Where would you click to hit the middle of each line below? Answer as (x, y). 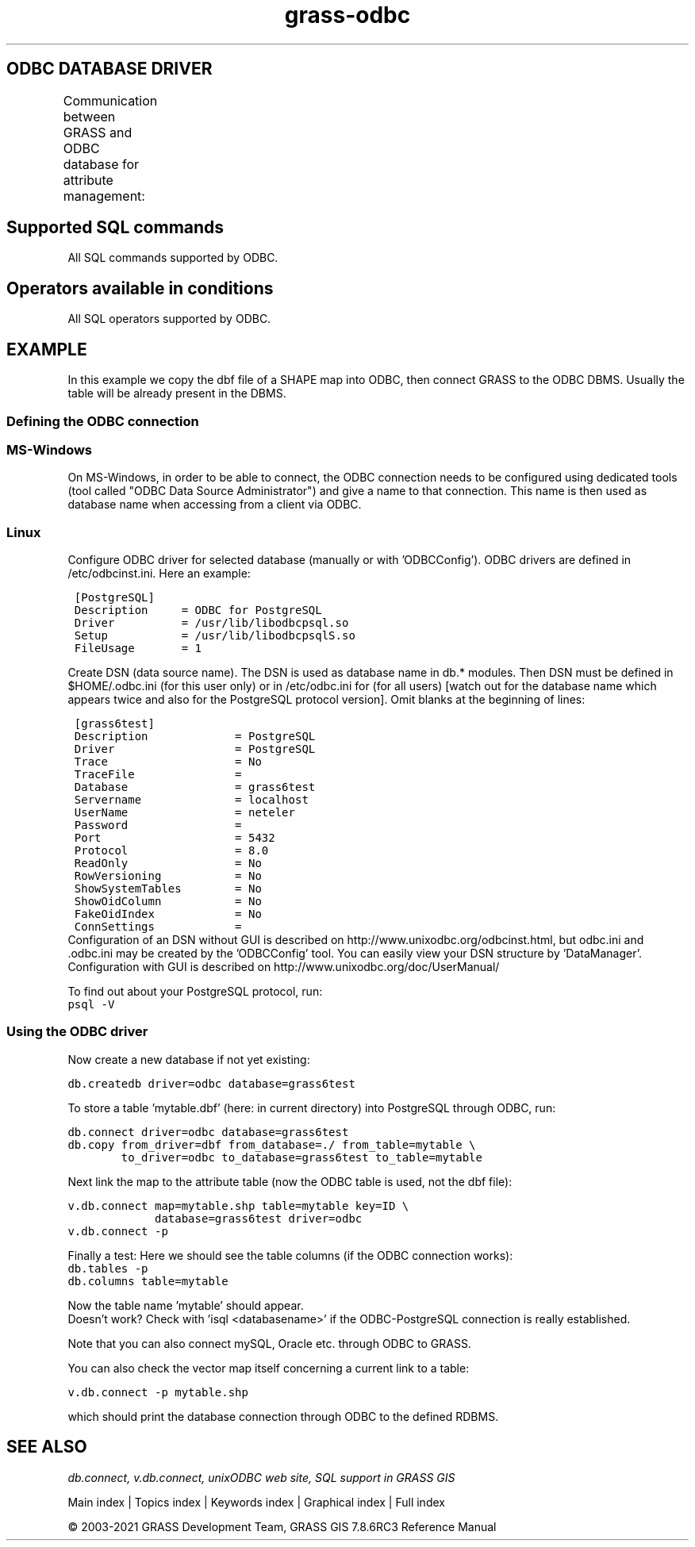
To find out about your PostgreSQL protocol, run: (195, 991)
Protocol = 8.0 (171, 850)
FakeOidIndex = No (168, 914)
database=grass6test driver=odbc (258, 1218)
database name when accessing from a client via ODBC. (215, 505)
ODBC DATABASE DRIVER (109, 69)
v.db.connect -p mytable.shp (158, 1392)
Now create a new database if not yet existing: (189, 1059)
